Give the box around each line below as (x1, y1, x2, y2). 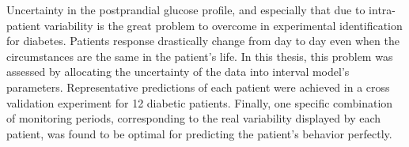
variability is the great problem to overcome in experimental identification (44, 17, 403, 33)
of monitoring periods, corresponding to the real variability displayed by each (6, 110, 381, 126)
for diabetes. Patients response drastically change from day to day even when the (6, 32, 400, 49)
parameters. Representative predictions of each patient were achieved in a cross (6, 78, 390, 95)
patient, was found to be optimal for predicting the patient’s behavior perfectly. (6, 125, 392, 141)
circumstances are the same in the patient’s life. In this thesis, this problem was (6, 47, 393, 64)
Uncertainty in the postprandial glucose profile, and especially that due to (6, 2, 365, 17)
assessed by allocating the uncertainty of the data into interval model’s (6, 63, 350, 80)
